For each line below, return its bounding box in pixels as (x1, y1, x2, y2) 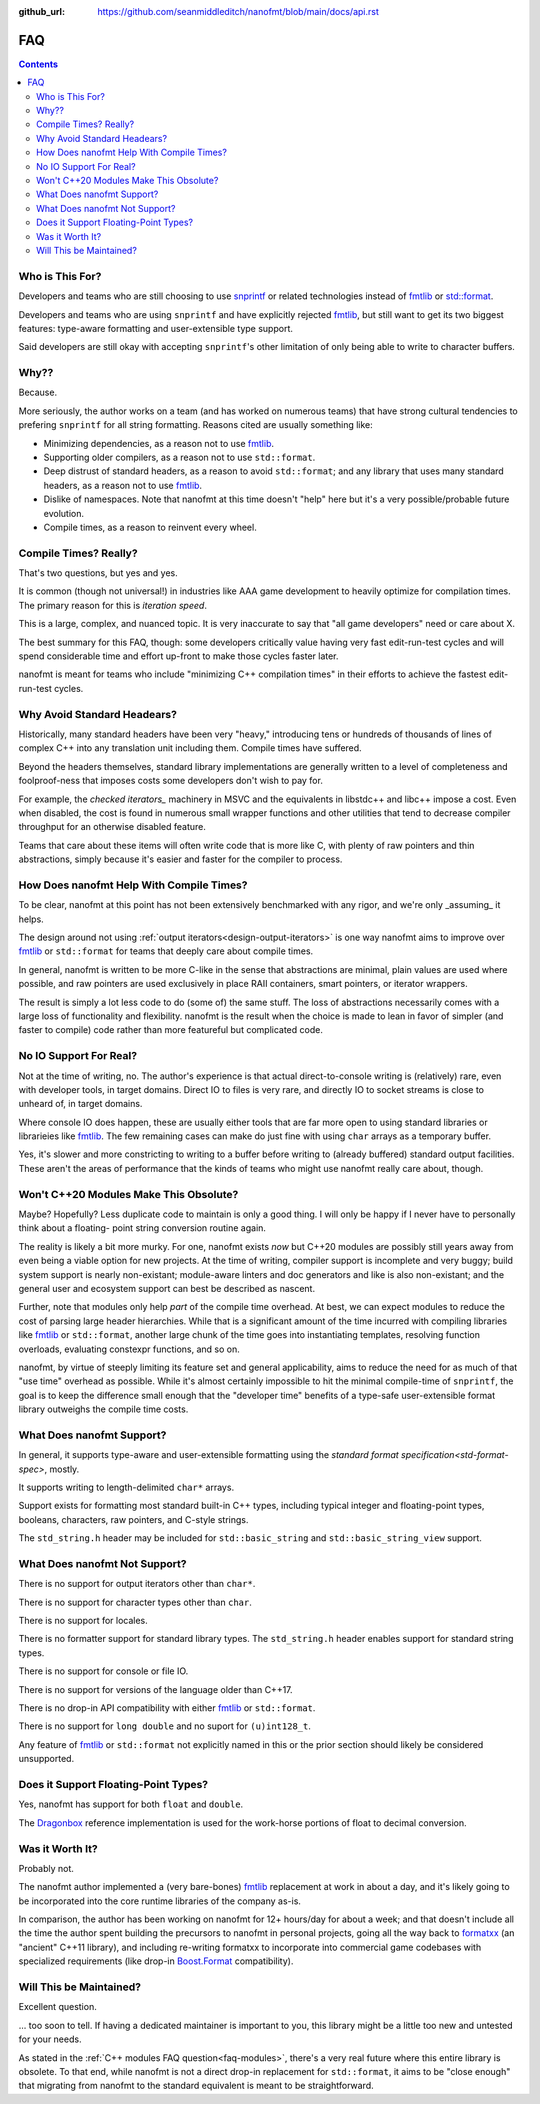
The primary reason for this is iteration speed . (18, 599, 207, 611)
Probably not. (18, 1862, 75, 1874)
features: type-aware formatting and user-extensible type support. (18, 322, 294, 334)
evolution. (43, 507, 85, 519)
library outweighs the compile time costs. (18, 1403, 189, 1415)
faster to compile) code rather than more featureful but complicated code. (18, 1024, 324, 1036)
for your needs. (18, 2033, 82, 2045)
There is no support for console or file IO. (18, 1665, 189, 1677)
